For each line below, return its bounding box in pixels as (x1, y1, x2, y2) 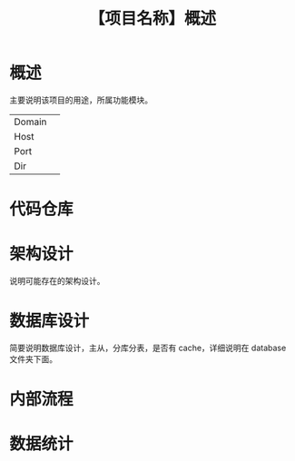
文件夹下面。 (9, 354, 57, 364)
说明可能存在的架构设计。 (9, 276, 105, 287)
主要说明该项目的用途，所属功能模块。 (9, 94, 152, 105)
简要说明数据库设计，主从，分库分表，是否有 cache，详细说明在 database (9, 342, 287, 353)
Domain (14, 115, 47, 128)
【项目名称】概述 (88, 8, 216, 29)
